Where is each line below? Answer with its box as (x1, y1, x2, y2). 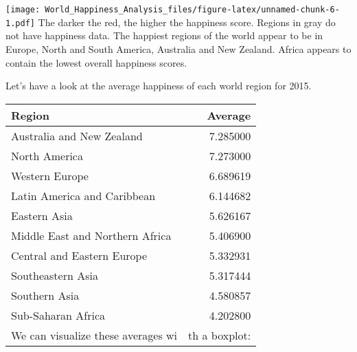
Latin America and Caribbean (11, 187, 156, 203)
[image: (5, 5, 41, 14)
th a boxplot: (188, 327, 251, 343)
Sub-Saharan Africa (11, 307, 106, 323)
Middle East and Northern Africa (11, 227, 172, 243)
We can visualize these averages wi (11, 327, 178, 343)
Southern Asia (11, 287, 80, 303)
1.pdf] (5, 18, 35, 28)
